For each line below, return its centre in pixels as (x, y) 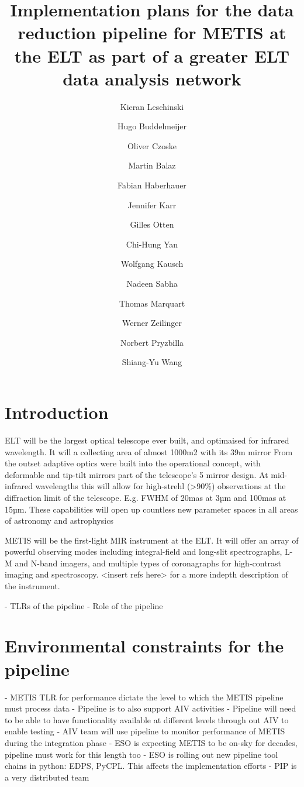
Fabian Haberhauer (152, 185)
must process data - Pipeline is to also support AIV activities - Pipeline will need (151, 708)
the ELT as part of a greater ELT (152, 55)
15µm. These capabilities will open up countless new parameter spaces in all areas (151, 509)
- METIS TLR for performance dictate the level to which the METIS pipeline (144, 697)
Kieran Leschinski (152, 106)
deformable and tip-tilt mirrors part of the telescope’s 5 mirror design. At (137, 474)
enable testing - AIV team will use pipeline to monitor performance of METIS (145, 731)
